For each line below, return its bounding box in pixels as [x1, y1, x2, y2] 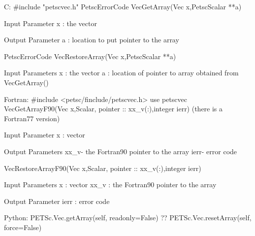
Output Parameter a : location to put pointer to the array [4, 34, 179, 45]
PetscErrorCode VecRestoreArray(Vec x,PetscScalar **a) [4, 51, 176, 61]
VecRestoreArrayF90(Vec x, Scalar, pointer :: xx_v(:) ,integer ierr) [4, 163, 201, 173]
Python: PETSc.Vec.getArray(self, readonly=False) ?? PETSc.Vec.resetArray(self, [4, 212, 252, 223]
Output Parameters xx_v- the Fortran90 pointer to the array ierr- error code [4, 146, 237, 156]
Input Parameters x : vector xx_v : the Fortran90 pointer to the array [4, 179, 217, 190]
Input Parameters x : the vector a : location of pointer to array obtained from [4, 67, 239, 78]
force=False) [4, 222, 42, 232]
